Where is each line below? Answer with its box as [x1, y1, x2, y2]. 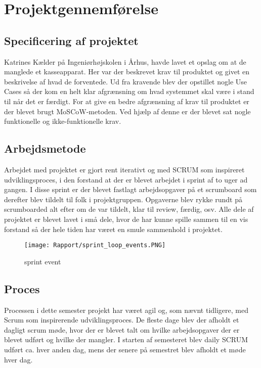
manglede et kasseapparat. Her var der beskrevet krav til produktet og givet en [4, 66, 250, 77]
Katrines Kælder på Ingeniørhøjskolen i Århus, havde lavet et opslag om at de [4, 56, 246, 67]
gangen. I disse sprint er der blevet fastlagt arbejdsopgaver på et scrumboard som [4, 184, 257, 195]
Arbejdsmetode [4, 141, 86, 156]
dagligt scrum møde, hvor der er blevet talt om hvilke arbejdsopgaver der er [4, 324, 240, 335]
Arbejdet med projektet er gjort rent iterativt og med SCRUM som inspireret [4, 164, 245, 174]
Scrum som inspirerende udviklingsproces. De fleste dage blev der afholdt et [4, 314, 239, 325]
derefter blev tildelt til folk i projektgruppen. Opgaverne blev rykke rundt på [4, 194, 242, 204]
